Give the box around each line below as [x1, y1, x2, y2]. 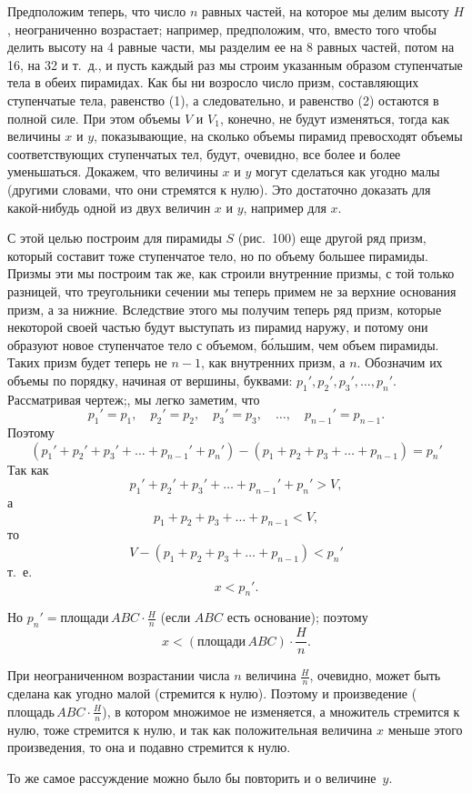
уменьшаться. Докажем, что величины [7, 162, 218, 181]
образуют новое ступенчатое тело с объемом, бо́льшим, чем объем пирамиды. [7, 335, 439, 354]
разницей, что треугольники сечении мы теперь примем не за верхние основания [7, 281, 457, 300]
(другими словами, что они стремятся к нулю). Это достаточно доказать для [7, 179, 431, 198]
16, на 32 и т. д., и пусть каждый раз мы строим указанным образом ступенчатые [7, 55, 463, 74]
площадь [7, 706, 55, 719]
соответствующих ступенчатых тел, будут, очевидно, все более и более [7, 144, 401, 163]
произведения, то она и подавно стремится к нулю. [7, 738, 291, 757]
